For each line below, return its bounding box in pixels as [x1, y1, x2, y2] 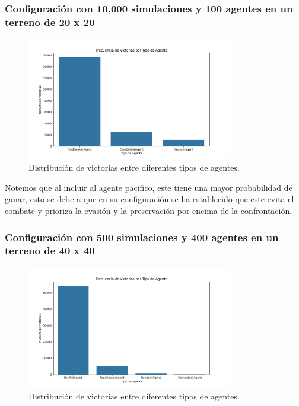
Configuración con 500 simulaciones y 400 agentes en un [5, 229, 279, 244]
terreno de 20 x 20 [5, 14, 95, 29]
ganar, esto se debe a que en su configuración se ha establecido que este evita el [5, 193, 294, 205]
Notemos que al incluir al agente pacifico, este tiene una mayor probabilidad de [5, 181, 292, 193]
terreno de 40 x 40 [5, 243, 95, 258]
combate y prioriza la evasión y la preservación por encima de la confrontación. [5, 204, 292, 217]
